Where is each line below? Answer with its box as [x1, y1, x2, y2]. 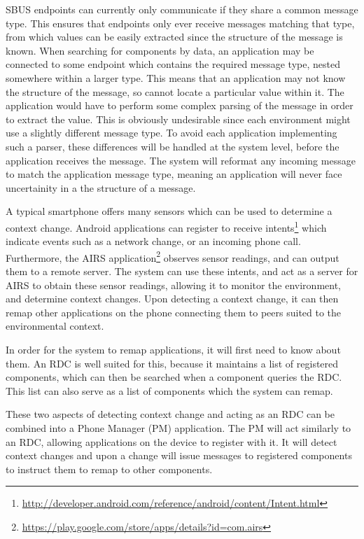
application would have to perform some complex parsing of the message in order [6, 98, 353, 113]
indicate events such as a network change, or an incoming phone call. [6, 234, 301, 248]
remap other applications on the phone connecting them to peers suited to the [6, 304, 342, 319]
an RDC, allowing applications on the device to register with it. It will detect [6, 434, 337, 449]
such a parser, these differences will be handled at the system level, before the [6, 139, 339, 153]
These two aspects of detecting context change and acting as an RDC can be [6, 407, 335, 421]
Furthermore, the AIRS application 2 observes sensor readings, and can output [6, 248, 339, 265]
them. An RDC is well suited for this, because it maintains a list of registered [6, 356, 339, 370]
